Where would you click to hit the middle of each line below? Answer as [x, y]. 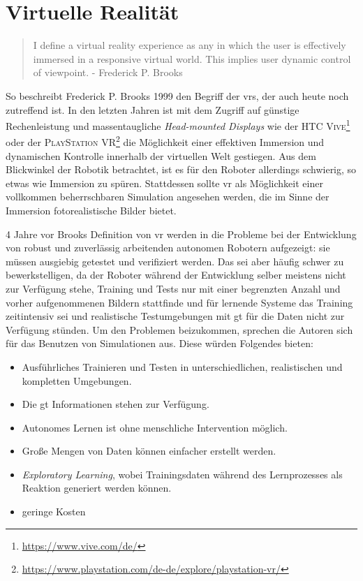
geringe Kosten [54, 512]
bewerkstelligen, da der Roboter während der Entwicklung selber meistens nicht [176, 275]
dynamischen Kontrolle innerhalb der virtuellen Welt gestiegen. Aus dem [161, 155]
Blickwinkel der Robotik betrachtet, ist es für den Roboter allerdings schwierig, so [181, 169]
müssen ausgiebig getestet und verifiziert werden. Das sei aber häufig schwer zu [175, 261]
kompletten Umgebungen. [77, 380]
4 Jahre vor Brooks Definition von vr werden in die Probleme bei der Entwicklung [181, 234]
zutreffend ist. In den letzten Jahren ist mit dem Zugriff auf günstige [153, 109]
